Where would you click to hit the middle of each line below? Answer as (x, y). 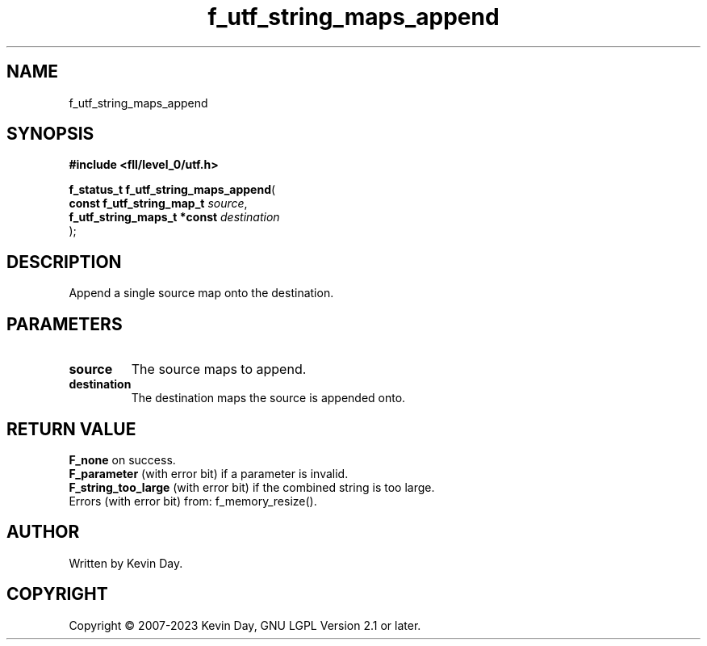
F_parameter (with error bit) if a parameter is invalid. (209, 473)
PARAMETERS (65, 324)
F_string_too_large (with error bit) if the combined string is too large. (252, 487)
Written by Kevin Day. (126, 563)
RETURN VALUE (71, 429)
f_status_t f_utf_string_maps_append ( (172, 190)
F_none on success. (122, 459)
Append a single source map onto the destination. (201, 293)
